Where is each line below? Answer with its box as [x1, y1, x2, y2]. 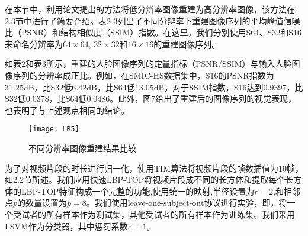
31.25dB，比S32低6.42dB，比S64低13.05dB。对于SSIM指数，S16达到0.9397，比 [5, 80, 303, 93]
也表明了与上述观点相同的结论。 [5, 104, 129, 116]
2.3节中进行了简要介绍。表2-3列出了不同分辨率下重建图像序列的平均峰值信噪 [5, 14, 300, 27]
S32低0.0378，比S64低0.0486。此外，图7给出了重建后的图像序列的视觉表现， [5, 92, 297, 105]
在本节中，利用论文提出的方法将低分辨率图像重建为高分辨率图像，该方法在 [5, 3, 295, 15]
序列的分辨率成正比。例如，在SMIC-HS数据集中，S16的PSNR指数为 [12, 69, 274, 81]
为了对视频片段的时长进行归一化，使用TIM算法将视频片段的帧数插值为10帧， [5, 161, 303, 174]
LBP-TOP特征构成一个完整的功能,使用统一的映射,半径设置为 [21, 185, 255, 197]
